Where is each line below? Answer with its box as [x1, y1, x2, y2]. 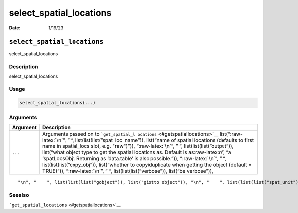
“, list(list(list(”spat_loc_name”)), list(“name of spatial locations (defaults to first [71, 137, 254, 143]
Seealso [9, 191, 29, 198]
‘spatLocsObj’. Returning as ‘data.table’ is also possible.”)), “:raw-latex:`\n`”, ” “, [42, 155, 227, 162]
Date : [9, 25, 21, 31]
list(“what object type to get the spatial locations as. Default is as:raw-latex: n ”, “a [42, 149, 231, 156]
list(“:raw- [219, 130, 243, 137]
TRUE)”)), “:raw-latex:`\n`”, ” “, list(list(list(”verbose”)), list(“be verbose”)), [42, 167, 214, 174]
